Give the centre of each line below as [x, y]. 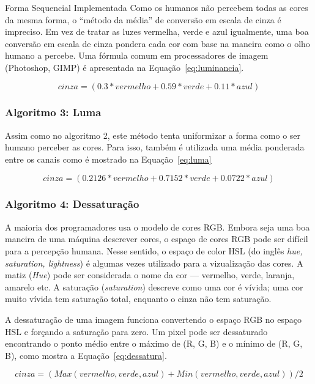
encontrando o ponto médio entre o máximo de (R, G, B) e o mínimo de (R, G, [154, 343]
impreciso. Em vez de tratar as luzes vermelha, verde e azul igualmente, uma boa [157, 31]
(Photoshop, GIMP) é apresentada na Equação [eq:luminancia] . [124, 67]
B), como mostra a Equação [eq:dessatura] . [86, 355]
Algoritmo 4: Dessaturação [72, 204]
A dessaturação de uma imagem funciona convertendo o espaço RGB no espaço [153, 319]
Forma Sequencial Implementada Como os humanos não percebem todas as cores [157, 7]
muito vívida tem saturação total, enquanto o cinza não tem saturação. [138, 299]
